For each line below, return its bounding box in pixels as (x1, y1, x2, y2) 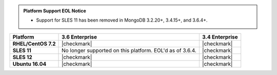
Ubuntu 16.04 (12, 60, 47, 67)
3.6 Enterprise (62, 33, 97, 41)
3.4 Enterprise (202, 33, 238, 41)
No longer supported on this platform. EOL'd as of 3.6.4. (62, 47, 197, 54)
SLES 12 (12, 53, 33, 61)
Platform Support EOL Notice (23, 8, 87, 14)
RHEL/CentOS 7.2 (12, 40, 56, 47)
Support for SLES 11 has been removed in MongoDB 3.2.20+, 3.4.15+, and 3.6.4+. (36, 17, 208, 23)
